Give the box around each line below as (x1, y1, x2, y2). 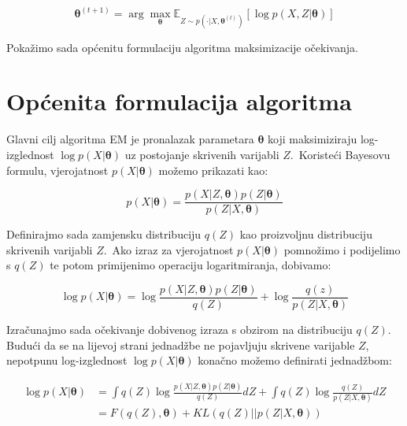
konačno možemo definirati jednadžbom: (198, 352, 392, 369)
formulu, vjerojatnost (6, 161, 109, 178)
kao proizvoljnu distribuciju (239, 226, 372, 243)
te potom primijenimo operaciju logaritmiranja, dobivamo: (50, 257, 331, 273)
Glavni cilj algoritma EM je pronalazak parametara (6, 131, 254, 147)
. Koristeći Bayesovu (290, 146, 390, 162)
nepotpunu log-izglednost (6, 352, 128, 369)
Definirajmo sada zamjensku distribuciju (6, 226, 202, 243)
